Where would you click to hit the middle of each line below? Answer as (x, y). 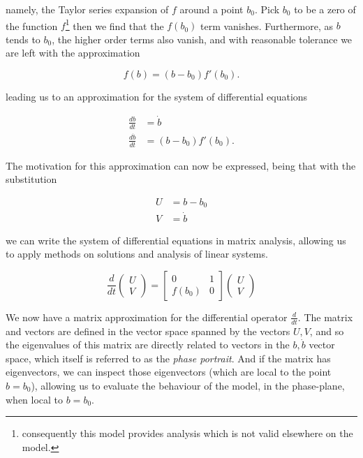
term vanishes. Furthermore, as (267, 25)
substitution (31, 179)
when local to (35, 399)
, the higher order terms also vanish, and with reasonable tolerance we (202, 39)
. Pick (267, 9)
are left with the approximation (73, 53)
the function (32, 25)
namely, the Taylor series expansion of (87, 9)
